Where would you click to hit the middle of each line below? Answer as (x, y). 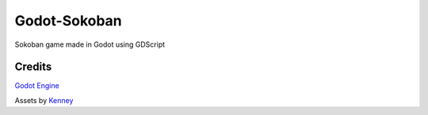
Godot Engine (37, 86)
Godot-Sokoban (68, 21)
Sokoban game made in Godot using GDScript (90, 44)
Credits (33, 67)
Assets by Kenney (44, 100)
